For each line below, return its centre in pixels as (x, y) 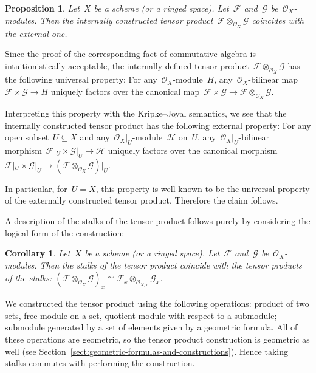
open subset (27, 137)
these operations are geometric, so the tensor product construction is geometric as (157, 339)
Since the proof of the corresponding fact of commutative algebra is (130, 54)
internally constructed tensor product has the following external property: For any (158, 125)
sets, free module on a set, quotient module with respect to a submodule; (141, 315)
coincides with (278, 20)
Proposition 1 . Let (42, 8)
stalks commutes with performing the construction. (100, 363)
